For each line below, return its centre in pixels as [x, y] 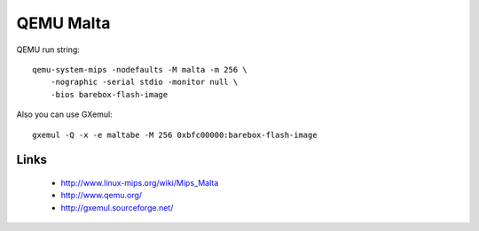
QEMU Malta [63, 23]
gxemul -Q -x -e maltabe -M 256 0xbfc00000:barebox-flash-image [175, 135]
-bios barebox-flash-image [109, 94]
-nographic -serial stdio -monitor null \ [144, 82]
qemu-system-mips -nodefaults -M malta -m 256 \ [140, 69]
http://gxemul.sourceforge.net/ [117, 207]
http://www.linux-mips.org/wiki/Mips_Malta [140, 182]
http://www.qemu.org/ [101, 196]
